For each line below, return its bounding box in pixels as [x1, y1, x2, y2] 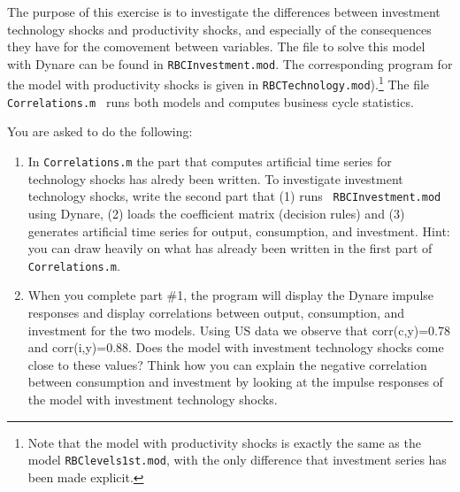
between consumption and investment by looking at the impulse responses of [27, 373, 443, 391]
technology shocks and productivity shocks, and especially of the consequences [7, 19, 432, 38]
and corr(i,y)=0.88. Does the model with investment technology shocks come [27, 338, 444, 357]
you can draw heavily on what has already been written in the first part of [27, 239, 433, 258]
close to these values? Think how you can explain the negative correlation [27, 355, 427, 373]
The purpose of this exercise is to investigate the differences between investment [7, 3, 441, 20]
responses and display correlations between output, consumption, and [27, 303, 405, 321]
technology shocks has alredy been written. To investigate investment [27, 169, 403, 188]
